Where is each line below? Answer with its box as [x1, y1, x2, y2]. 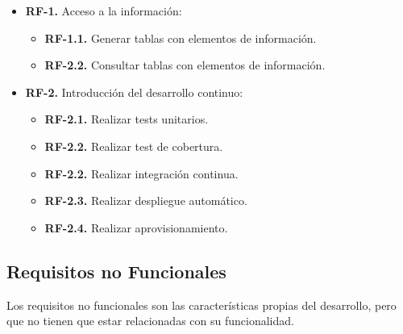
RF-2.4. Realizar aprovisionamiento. [44, 219, 228, 236]
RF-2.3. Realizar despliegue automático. [44, 192, 247, 209]
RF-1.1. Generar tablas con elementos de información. [44, 29, 317, 46]
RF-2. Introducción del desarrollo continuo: [25, 83, 243, 100]
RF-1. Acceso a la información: [25, 2, 182, 19]
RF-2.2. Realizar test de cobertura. [44, 137, 223, 154]
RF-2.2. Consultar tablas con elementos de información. [44, 56, 326, 73]
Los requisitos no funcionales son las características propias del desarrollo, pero [6, 296, 397, 313]
